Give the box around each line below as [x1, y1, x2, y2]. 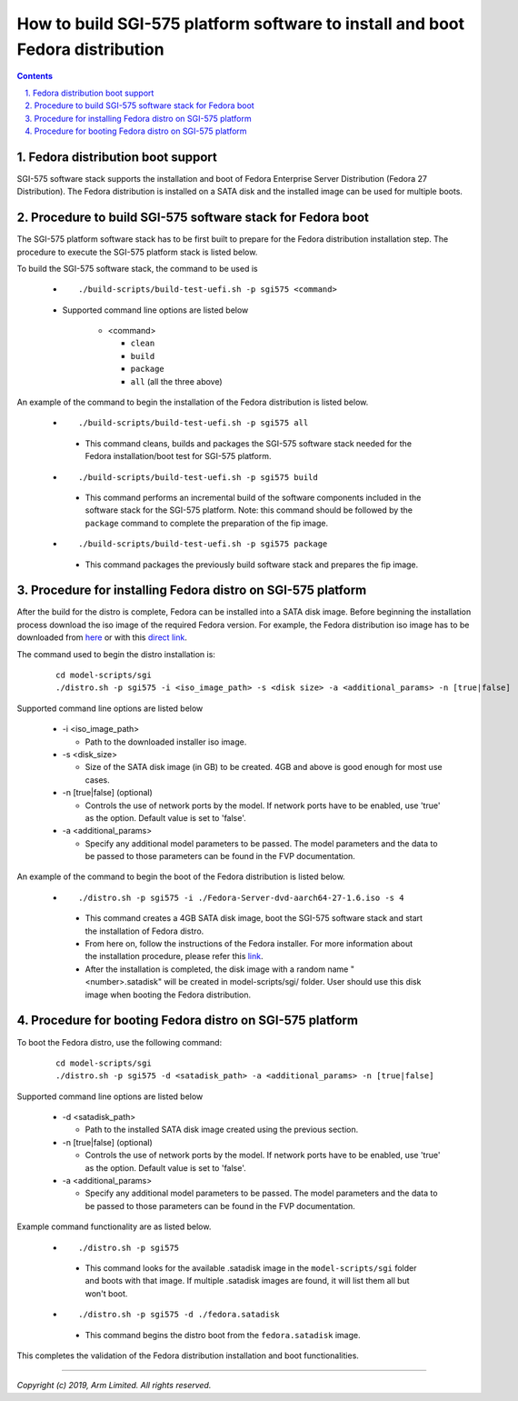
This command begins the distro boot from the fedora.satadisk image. [85, 1329, 361, 1340]
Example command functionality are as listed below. [16, 1221, 212, 1232]
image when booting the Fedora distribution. [85, 989, 252, 1000]
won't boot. [85, 1287, 128, 1299]
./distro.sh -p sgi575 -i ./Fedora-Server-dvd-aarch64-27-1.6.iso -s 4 [78, 892, 404, 903]
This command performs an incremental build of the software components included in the [85, 492, 422, 503]
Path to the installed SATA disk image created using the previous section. [85, 1124, 359, 1136]
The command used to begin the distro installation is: [16, 648, 215, 659]
